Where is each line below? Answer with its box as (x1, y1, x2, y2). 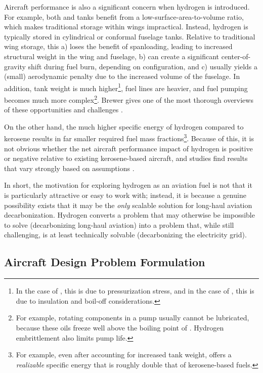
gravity (4, 61, 26, 71)
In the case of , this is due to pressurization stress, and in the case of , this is (16, 285, 254, 296)
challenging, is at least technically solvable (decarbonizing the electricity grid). (4, 229, 247, 240)
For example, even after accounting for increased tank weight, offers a (16, 349, 232, 360)
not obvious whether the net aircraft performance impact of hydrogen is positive (4, 143, 253, 153)
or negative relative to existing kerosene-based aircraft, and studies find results (4, 153, 248, 163)
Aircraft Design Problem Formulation (4, 254, 205, 270)
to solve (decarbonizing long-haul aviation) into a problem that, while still (4, 219, 234, 230)
